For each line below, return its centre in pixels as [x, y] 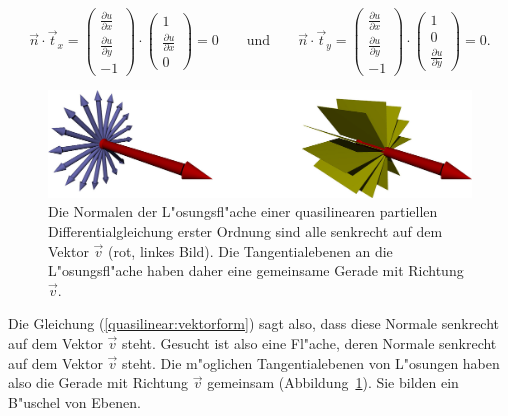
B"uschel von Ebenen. [74, 401]
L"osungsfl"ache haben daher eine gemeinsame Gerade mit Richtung [256, 270]
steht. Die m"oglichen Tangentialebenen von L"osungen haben [311, 362]
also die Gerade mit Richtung [98, 382]
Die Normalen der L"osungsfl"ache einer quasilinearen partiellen [243, 211]
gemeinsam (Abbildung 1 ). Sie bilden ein [333, 382]
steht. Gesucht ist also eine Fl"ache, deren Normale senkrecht [309, 343]
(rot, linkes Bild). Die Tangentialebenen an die [250, 250]
